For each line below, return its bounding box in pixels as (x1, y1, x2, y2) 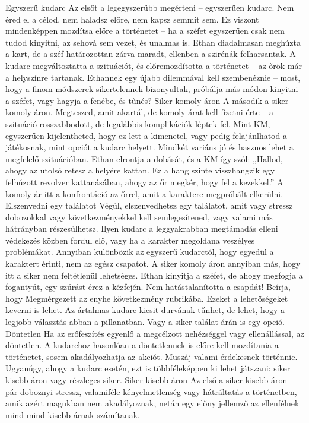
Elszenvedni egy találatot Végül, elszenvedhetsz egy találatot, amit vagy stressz (5, 199, 293, 211)
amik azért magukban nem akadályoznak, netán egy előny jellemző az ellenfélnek (5, 397, 300, 409)
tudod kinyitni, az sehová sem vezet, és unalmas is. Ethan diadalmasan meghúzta (5, 36, 301, 48)
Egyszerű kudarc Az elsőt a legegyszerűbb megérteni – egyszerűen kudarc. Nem (5, 1, 294, 13)
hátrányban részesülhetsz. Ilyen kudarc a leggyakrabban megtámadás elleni (5, 222, 278, 235)
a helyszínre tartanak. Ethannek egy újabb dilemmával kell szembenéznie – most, (5, 71, 301, 83)
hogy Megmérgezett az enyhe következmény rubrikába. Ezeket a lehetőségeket (5, 292, 288, 304)
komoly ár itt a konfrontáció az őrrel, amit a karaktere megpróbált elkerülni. (5, 187, 283, 200)
